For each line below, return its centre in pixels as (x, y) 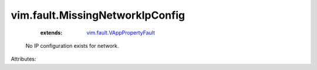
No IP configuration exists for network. (72, 45)
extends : (51, 33)
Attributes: (23, 59)
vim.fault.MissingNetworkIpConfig (98, 15)
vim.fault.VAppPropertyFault (121, 33)
